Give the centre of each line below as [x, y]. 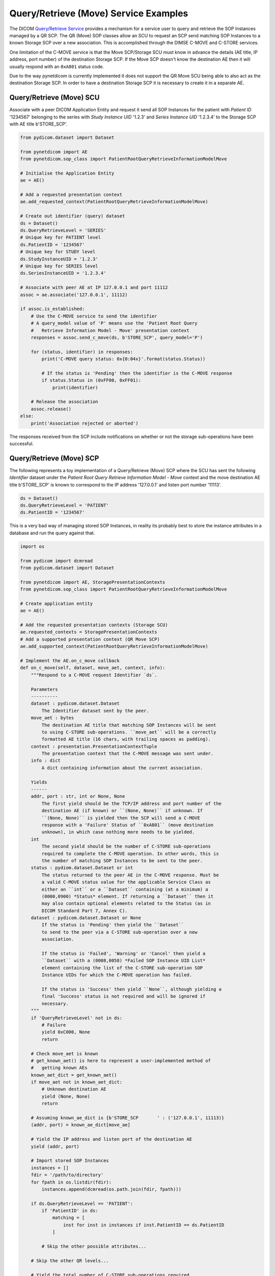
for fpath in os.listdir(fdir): [71, 1182]
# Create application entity [57, 603]
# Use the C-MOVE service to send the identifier [94, 316]
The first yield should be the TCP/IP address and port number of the [131, 803]
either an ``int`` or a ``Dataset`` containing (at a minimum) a [125, 889]
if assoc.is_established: [52, 309]
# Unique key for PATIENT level [61, 238]
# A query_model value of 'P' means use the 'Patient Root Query [114, 323]
